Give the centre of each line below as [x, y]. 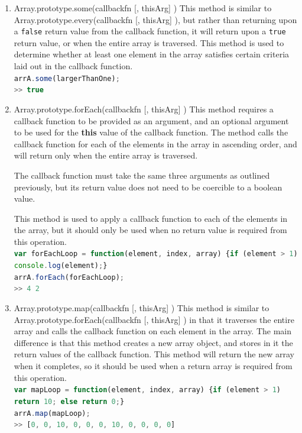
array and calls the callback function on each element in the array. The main [153, 331]
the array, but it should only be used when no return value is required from [150, 230]
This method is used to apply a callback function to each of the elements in [151, 218]
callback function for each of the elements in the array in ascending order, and [155, 143]
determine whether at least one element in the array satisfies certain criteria [152, 54]
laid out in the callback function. [73, 66]
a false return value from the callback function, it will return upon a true [150, 31]
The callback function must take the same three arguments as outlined [142, 175]
